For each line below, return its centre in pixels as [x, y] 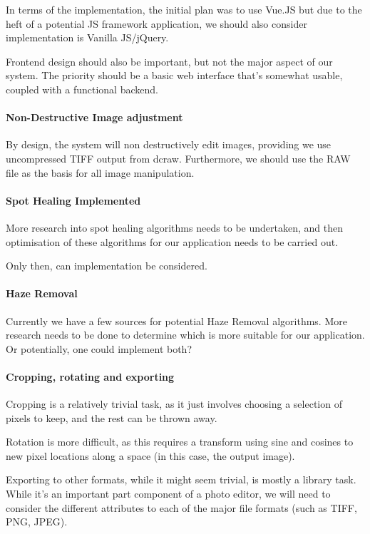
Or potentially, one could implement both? [99, 348]
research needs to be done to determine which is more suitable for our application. [185, 335]
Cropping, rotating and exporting [90, 376]
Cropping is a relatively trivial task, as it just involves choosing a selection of [174, 404]
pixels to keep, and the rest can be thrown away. [112, 417]
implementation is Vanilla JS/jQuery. [87, 37]
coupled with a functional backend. [82, 89]
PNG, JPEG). [37, 522]
